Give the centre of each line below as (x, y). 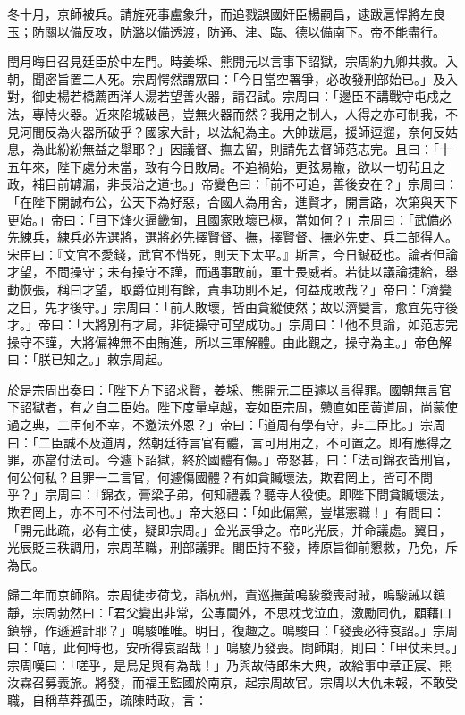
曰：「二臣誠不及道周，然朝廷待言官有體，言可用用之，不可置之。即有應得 (223, 442)
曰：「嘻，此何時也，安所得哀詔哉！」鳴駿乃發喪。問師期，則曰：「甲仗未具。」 (232, 647)
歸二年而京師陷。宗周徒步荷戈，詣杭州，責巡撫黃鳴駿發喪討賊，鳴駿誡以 (220, 595)
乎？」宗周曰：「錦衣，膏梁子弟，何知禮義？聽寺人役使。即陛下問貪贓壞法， (229, 494)
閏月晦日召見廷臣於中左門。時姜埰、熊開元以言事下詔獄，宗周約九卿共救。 (226, 61)
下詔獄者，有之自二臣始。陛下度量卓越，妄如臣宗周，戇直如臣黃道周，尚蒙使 (232, 407)
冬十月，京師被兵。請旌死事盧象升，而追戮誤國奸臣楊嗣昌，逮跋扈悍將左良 (226, 13)
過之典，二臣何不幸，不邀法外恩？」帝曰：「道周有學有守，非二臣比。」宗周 (226, 425)
